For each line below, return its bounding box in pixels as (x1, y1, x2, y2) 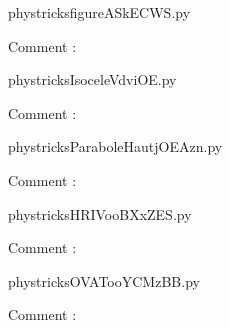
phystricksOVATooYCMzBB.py (8, 270, 200, 291)
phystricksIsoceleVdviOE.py (8, 69, 177, 90)
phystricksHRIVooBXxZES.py (8, 203, 192, 224)
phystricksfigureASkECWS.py (8, 2, 191, 22)
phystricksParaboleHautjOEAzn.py (8, 136, 223, 157)
